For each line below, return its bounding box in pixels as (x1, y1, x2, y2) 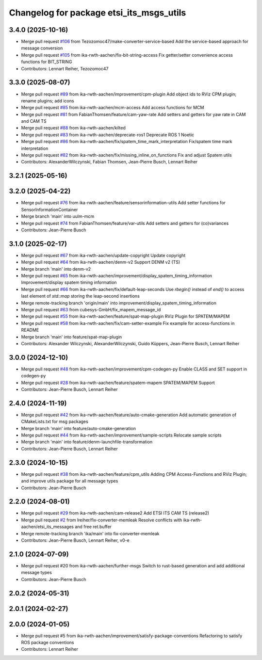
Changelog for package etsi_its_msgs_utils (9, 7, 186, 18)
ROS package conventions (21, 640, 74, 645)
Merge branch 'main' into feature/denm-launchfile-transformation (21, 439, 153, 445)
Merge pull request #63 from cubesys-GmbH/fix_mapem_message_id (21, 306, 161, 312)
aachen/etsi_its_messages (21, 524, 74, 530)
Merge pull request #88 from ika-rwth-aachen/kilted (21, 125, 126, 131)
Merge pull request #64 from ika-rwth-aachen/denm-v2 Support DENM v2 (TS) (21, 259, 180, 265)
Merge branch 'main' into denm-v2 (21, 266, 91, 272)
